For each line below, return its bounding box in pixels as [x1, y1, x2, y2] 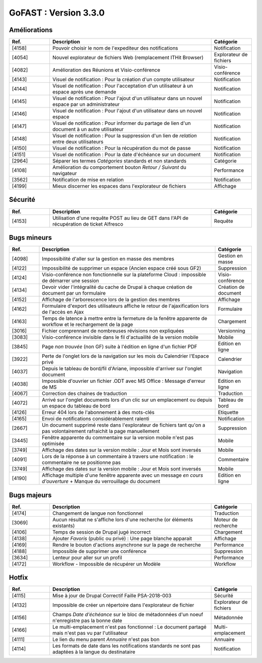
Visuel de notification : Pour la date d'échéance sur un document [52, 151, 201, 158]
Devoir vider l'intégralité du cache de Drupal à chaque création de [42, 284, 193, 290]
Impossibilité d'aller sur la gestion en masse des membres [42, 255, 175, 262]
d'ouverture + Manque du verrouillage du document [42, 478, 161, 485]
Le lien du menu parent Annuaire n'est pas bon [52, 636, 160, 643]
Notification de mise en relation [52, 177, 124, 183]
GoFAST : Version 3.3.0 [9, 7, 105, 18]
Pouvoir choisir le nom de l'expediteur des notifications [52, 45, 179, 52]
